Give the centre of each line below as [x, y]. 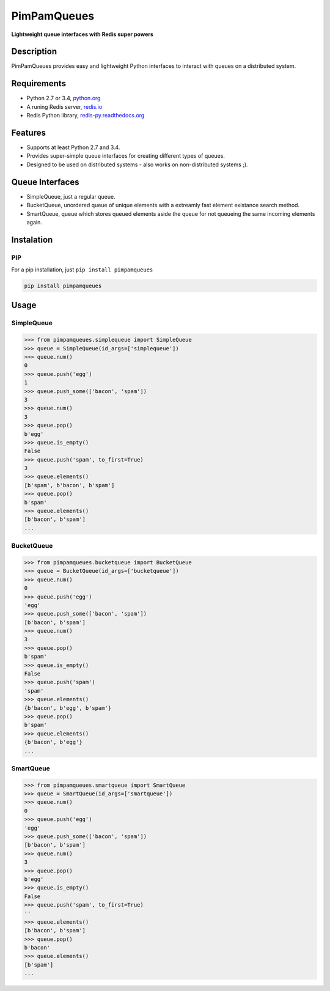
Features [28, 132]
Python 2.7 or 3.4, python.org [64, 98]
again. [35, 222]
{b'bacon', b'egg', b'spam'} [68, 708]
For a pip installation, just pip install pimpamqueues [82, 270]
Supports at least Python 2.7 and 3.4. [73, 147]
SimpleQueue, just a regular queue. [71, 196]
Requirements [39, 83]
